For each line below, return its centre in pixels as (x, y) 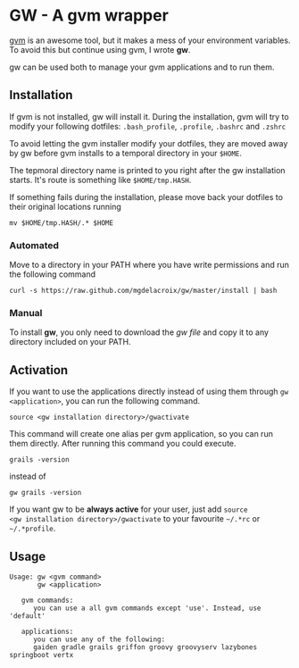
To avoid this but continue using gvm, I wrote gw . (100, 49)
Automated (34, 245)
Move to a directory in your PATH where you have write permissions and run (149, 265)
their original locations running (66, 206)
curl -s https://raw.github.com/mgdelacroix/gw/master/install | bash (143, 291)
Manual (26, 313)
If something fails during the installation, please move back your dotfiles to (146, 196)
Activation (39, 370)
